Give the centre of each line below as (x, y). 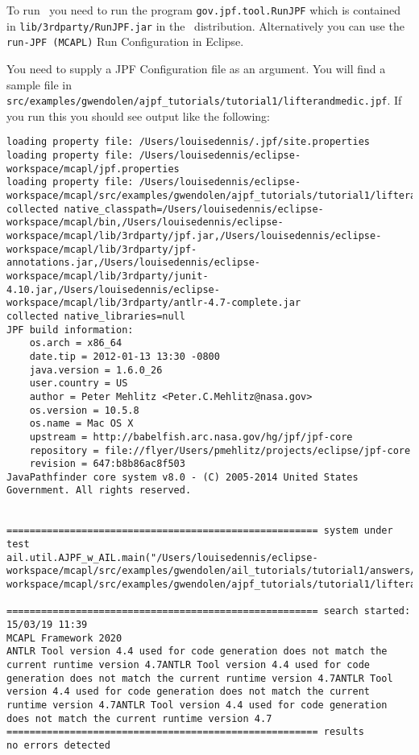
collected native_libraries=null (96, 316)
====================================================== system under (200, 531)
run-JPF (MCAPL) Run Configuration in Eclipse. (125, 41)
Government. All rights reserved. (99, 491)
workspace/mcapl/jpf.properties (93, 169)
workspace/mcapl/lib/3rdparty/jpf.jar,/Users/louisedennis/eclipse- (194, 236)
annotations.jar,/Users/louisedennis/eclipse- (133, 263)
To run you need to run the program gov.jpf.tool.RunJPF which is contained (203, 10)
